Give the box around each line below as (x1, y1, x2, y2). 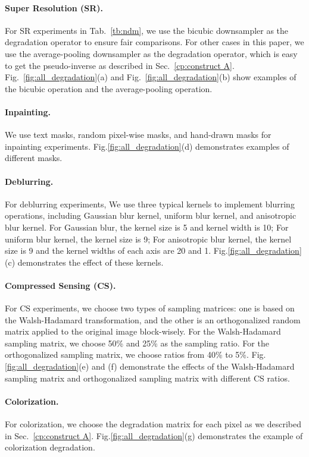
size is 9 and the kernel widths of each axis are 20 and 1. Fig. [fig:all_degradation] (5, 244, 302, 257)
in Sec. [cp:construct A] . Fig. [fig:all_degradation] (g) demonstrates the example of (5, 429, 303, 442)
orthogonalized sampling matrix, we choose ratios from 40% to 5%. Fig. (5, 348, 266, 361)
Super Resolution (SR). (5, 1, 104, 14)
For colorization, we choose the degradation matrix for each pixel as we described (5, 418, 302, 430)
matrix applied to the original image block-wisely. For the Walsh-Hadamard (5, 325, 281, 338)
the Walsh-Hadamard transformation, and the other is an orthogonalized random (5, 313, 301, 326)
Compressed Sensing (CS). (5, 279, 116, 291)
